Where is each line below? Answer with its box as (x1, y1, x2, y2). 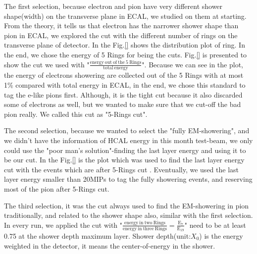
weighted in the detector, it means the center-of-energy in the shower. (4, 240, 215, 251)
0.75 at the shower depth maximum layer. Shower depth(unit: (4, 231, 191, 241)
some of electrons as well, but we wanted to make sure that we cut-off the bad (4, 99, 241, 109)
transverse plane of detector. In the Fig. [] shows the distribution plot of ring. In (4, 40, 245, 50)
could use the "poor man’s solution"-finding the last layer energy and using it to (4, 145, 246, 155)
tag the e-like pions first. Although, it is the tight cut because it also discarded (4, 89, 243, 100)
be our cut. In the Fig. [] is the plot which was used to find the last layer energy (4, 154, 245, 165)
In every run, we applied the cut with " (4, 219, 123, 230)
